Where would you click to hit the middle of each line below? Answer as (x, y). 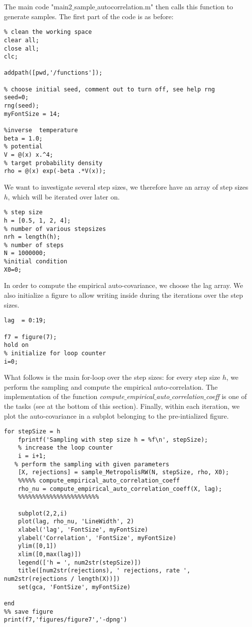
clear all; (22, 40)
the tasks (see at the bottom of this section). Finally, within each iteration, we (122, 406)
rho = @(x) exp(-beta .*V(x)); (55, 171)
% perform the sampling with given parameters (92, 464)
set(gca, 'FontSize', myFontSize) (74, 587)
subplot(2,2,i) (42, 513)
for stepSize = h (32, 432)
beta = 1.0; (23, 138)
